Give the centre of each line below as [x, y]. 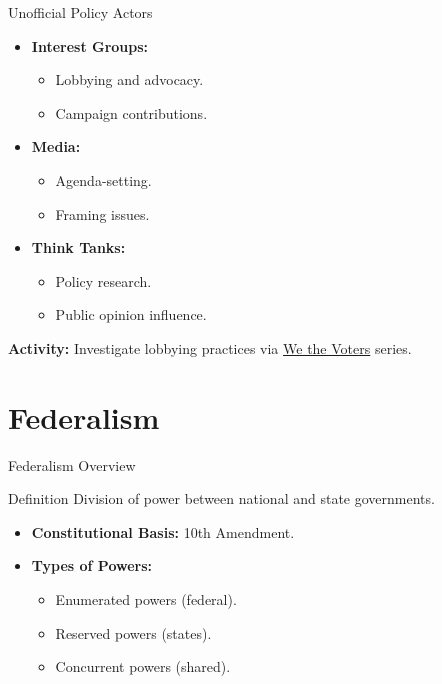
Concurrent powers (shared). [143, 666]
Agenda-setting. [103, 179]
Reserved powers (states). [133, 632]
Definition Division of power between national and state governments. [221, 498]
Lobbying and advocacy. [129, 79]
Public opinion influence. [131, 314]
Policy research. [103, 280]
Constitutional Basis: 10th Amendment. [163, 531]
